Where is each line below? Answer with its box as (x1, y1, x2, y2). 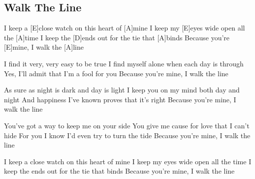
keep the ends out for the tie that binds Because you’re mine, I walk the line (4, 166, 235, 176)
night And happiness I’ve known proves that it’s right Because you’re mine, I (4, 94, 236, 104)
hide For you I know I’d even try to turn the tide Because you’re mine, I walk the (4, 130, 251, 140)
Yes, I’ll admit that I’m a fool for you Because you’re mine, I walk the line (4, 68, 228, 78)
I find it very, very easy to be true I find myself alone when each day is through (4, 58, 244, 68)
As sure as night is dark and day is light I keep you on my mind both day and (4, 85, 240, 95)
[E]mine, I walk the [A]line (4, 42, 84, 52)
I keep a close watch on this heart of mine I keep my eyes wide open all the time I (4, 156, 252, 166)
